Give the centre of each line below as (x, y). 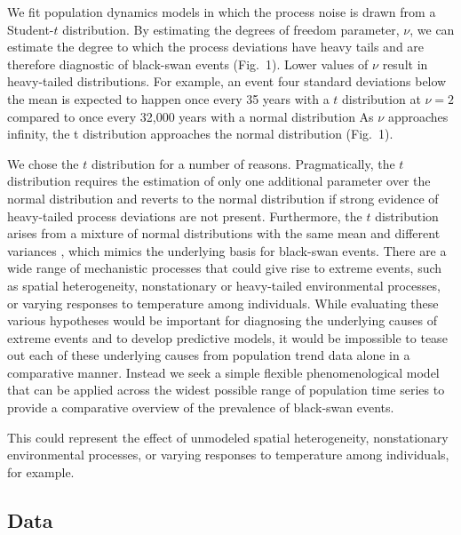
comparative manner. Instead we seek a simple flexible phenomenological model (223, 372)
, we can (432, 29)
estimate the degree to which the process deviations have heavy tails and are (216, 47)
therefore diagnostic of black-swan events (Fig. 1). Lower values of (188, 64)
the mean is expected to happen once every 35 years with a (168, 98)
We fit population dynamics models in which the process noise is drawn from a (222, 12)
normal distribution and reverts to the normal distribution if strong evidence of (223, 198)
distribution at (382, 98)
